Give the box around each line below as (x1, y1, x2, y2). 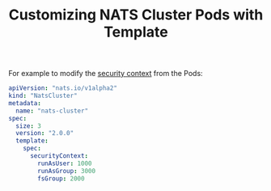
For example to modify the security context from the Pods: (8, 69, 204, 79)
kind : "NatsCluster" (8, 91, 78, 100)
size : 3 (15, 121, 42, 130)
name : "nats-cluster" (15, 107, 89, 115)
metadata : (8, 99, 42, 107)
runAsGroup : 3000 (37, 167, 95, 175)
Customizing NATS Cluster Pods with (8, 6, 264, 24)
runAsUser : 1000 (37, 159, 92, 168)
